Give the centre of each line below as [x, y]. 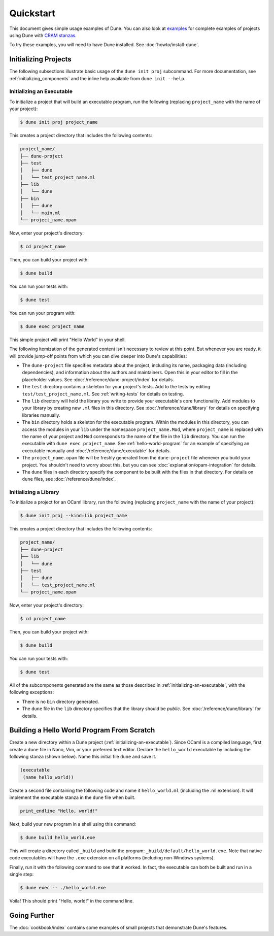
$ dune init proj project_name [59, 122]
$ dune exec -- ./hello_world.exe [63, 888]
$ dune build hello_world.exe [58, 837]
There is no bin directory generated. [60, 701]
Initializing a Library [34, 492]
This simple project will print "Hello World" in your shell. [68, 340]
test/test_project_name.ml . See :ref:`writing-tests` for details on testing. [103, 394]
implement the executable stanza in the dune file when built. [72, 797]
